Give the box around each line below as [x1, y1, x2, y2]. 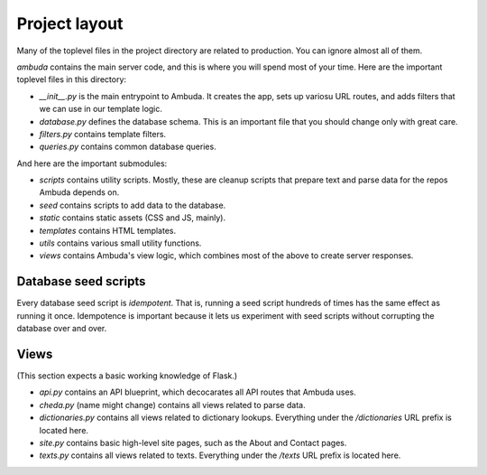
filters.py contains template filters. [39, 128, 167, 139]
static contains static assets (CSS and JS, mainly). [39, 212, 225, 223]
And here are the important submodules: [16, 158, 168, 169]
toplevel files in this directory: [16, 74, 126, 85]
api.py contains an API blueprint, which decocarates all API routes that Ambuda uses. [39, 387, 356, 397]
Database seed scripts [16, 274, 146, 289]
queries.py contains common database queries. [39, 141, 216, 153]
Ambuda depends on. [39, 187, 120, 198]
